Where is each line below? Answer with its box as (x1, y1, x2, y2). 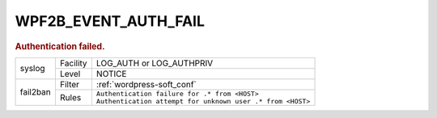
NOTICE (95, 68, 127, 79)
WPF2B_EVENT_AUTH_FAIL (15, 12, 206, 30)
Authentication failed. (15, 40, 105, 52)
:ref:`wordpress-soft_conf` (95, 78, 197, 90)
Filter (59, 78, 80, 90)
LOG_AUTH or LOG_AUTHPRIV (95, 57, 214, 69)
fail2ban (19, 86, 52, 98)
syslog (19, 63, 45, 74)
